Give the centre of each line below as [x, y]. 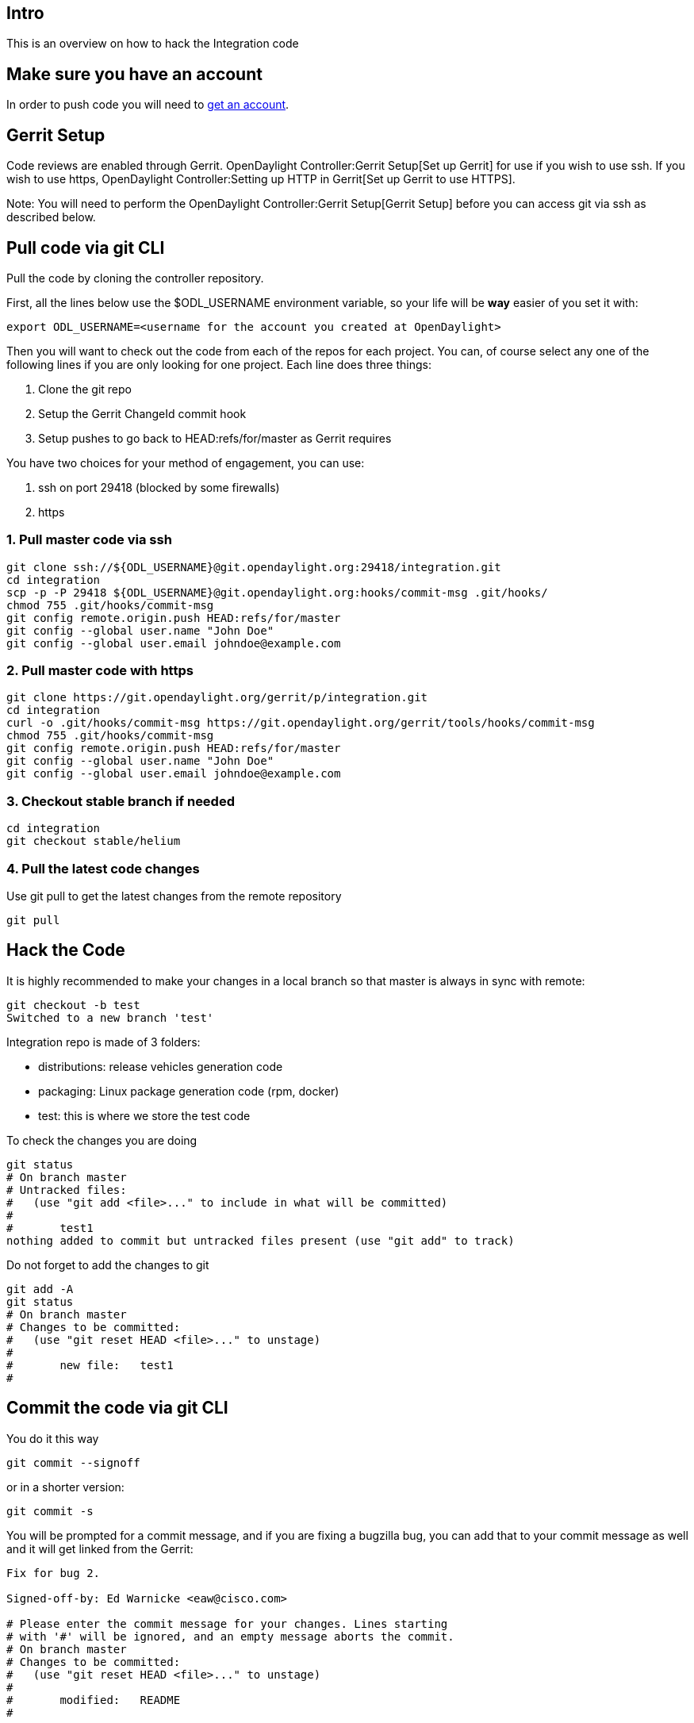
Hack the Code [66, 950]
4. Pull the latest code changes [103, 868]
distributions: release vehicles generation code [161, 1066]
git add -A [40, 1289]
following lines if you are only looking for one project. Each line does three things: [219, 364]
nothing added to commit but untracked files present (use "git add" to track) [261, 1240]
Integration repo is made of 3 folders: [104, 1042]
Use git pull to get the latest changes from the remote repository [174, 896]
